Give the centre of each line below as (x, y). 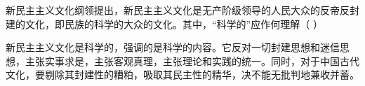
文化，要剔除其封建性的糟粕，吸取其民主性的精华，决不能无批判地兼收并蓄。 (182, 74)
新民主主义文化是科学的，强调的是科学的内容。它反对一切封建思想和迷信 (173, 47)
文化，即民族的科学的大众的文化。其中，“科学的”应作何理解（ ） (174, 23)
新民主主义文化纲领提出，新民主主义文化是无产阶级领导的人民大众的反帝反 (178, 10)
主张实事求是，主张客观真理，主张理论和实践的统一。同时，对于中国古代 (192, 60)
